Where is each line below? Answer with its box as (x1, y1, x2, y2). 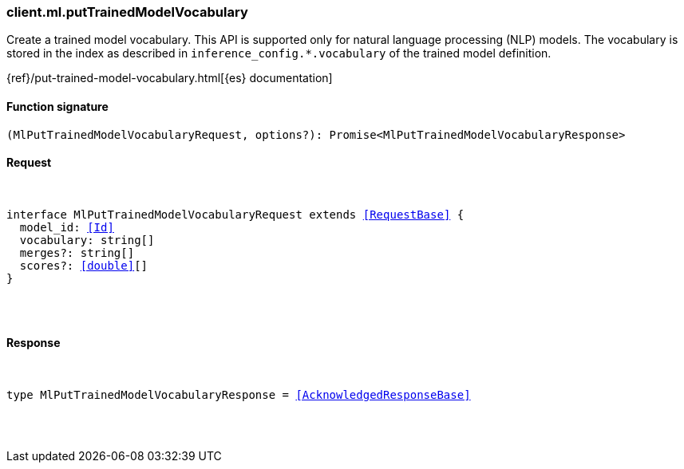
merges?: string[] (19, 246, 135, 259)
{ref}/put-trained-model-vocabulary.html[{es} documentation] (6, 71, 333, 85)
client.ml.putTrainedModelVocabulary (6, 4, 248, 20)
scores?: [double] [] (19, 258, 148, 272)
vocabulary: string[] (19, 233, 155, 246)
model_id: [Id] (19, 220, 114, 234)
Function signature (6, 99, 109, 113)
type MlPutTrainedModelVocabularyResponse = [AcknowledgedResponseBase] (6, 388, 471, 402)
